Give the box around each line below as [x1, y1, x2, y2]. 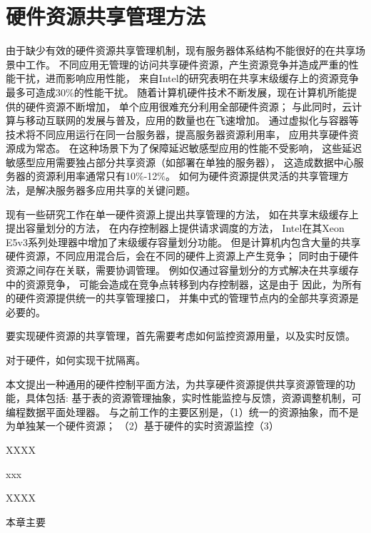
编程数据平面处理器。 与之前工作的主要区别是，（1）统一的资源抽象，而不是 [6, 404, 359, 419]
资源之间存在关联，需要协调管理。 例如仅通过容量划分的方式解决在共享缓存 [6, 263, 359, 278]
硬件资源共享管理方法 [6, 1, 206, 31]
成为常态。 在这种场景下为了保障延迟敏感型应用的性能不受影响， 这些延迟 [15, 141, 362, 156]
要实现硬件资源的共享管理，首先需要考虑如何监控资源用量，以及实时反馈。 [6, 328, 355, 343]
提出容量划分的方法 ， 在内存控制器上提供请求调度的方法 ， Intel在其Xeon [6, 220, 345, 235]
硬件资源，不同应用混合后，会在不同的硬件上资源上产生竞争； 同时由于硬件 [6, 248, 359, 263]
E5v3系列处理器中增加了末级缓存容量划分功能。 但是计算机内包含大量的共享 [6, 234, 361, 249]
